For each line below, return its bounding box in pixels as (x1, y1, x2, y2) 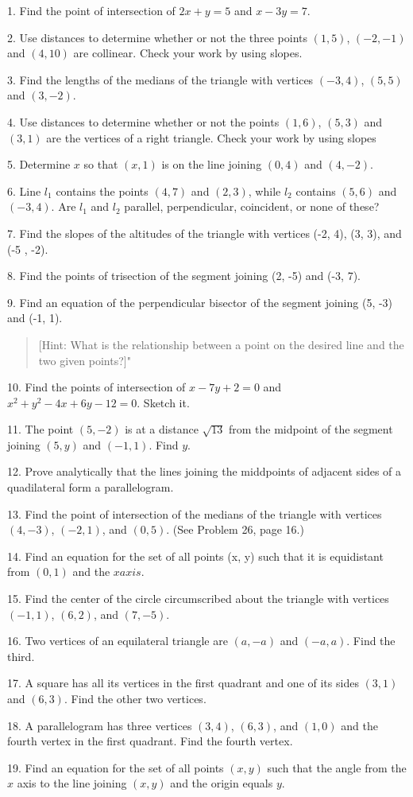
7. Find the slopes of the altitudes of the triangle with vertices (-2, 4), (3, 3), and (7, 224, 402, 241)
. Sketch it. (137, 394, 190, 410)
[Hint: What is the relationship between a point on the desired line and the (38, 336, 404, 352)
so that (83, 156, 118, 173)
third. (7, 647, 35, 664)
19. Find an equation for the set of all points (7, 759, 224, 776)
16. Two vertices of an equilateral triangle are (7, 632, 228, 649)
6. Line (7, 182, 41, 199)
